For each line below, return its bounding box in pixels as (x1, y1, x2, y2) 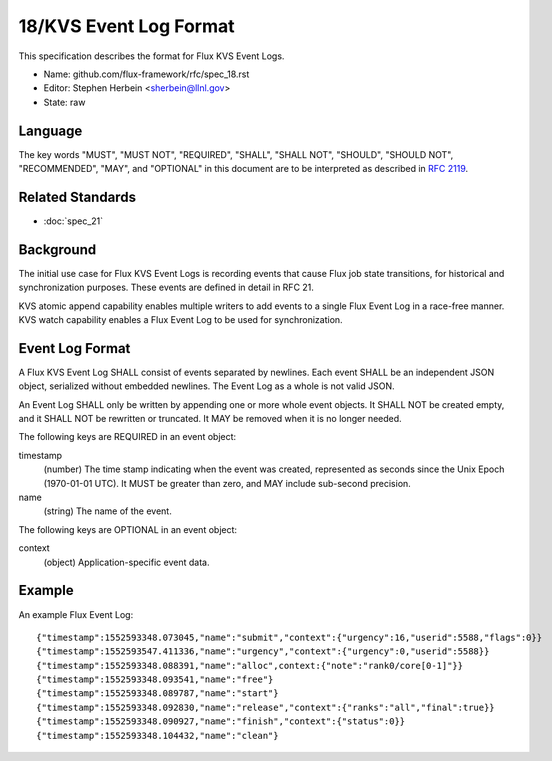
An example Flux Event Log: (18, 608, 134, 620)
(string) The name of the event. (43, 505, 172, 517)
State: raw (43, 96, 86, 108)
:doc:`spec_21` (43, 215, 104, 227)
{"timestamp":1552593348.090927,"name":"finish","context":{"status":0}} (36, 716, 406, 727)
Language (18, 122, 83, 139)
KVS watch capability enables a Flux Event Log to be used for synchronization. (18, 314, 344, 325)
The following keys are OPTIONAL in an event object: (18, 523, 238, 535)
